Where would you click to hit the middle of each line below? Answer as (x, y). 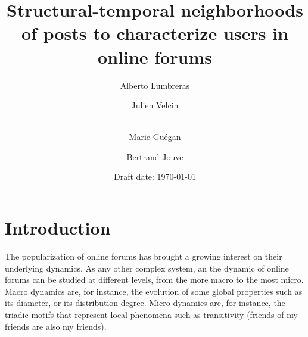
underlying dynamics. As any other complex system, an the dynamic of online (147, 268)
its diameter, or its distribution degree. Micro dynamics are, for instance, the (145, 303)
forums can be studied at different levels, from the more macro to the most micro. (154, 280)
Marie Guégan (155, 137)
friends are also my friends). (56, 326)
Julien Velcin (155, 105)
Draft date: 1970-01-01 (155, 177)
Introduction (58, 228)
